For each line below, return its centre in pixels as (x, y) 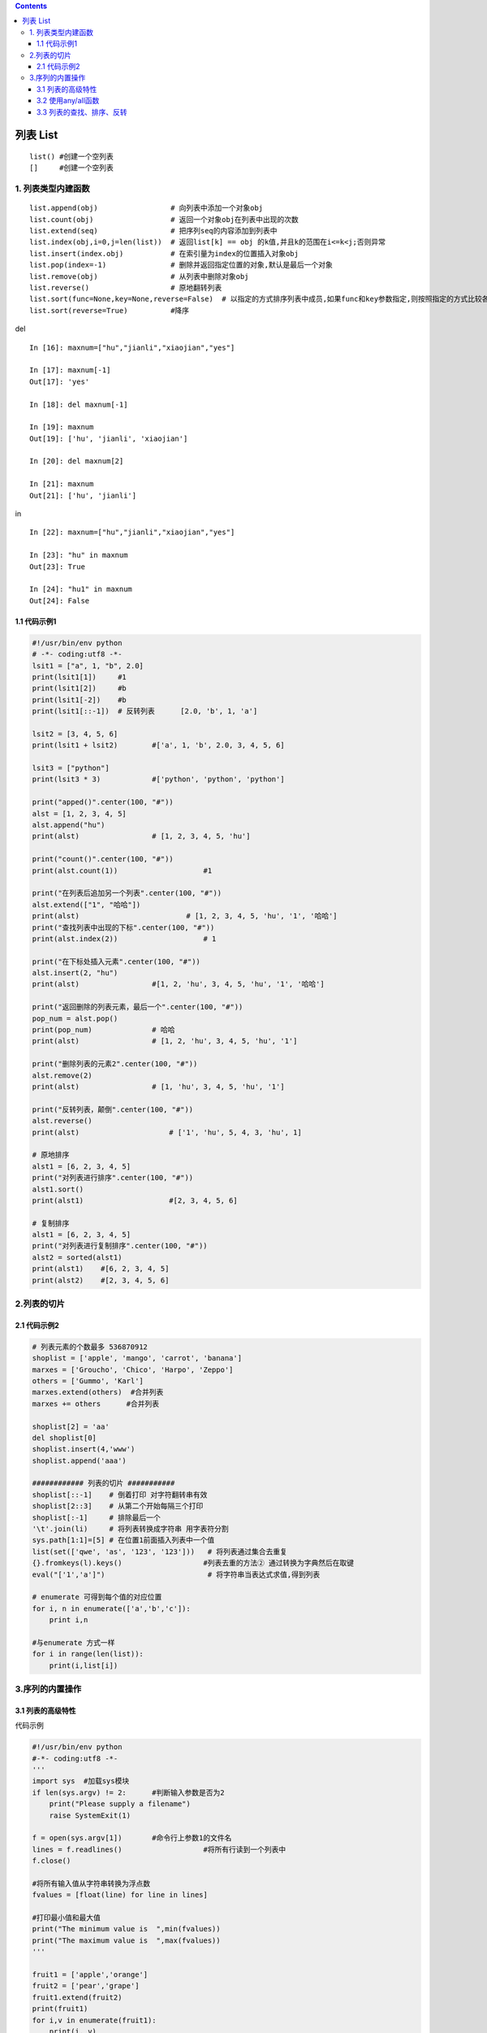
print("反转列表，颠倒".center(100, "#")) (113, 1109)
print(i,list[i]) (84, 1665)
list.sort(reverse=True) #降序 (110, 310)
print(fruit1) (60, 2009)
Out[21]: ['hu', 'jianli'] (83, 495)
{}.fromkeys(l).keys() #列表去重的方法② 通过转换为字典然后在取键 (193, 1563)
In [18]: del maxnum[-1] (79, 404)
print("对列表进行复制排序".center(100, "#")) (120, 1246)
